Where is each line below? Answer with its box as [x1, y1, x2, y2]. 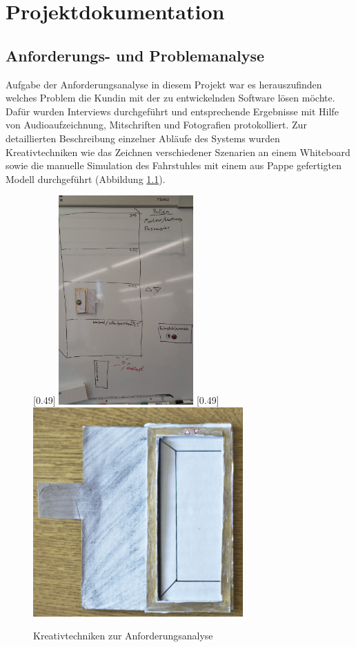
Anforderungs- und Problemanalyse [6, 44, 265, 66]
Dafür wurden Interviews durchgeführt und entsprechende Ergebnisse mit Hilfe [6, 104, 339, 118]
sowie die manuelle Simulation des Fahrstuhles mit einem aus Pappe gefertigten [6, 158, 342, 173]
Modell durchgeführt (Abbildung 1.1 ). [6, 171, 166, 186]
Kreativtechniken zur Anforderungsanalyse [33, 628, 213, 643]
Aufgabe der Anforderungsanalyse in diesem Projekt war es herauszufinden [6, 77, 322, 91]
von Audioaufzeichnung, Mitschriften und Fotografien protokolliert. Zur [6, 117, 307, 132]
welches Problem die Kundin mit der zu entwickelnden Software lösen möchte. [6, 90, 335, 105]
